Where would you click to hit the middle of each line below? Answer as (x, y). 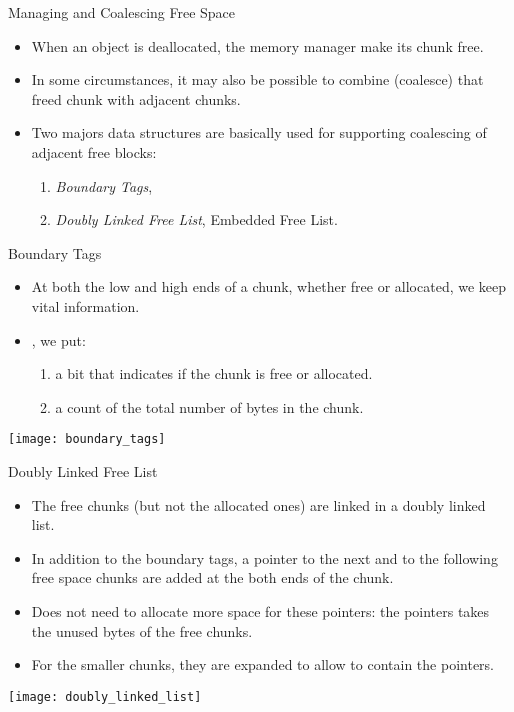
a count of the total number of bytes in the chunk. (209, 406)
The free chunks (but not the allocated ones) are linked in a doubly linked (258, 504)
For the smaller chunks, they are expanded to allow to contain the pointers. (262, 664)
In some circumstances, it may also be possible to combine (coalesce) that (257, 79)
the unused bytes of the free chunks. (142, 630)
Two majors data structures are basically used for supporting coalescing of (259, 132)
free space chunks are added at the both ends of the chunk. (212, 577)
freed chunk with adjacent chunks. (136, 98)
